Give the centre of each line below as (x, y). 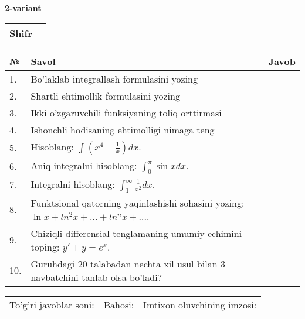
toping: (45, 246)
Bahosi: (119, 304)
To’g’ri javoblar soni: (52, 304)
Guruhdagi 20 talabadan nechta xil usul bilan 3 (128, 263)
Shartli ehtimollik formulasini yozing (105, 95)
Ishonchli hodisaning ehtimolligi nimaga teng (123, 129)
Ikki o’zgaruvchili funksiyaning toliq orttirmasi (126, 112)
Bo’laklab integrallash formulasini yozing (114, 78)
